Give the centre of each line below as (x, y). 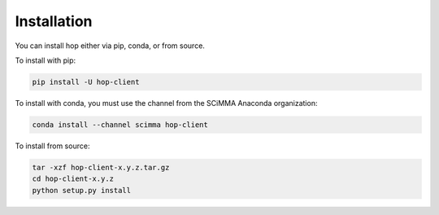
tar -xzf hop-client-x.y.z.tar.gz (101, 167)
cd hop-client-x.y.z (73, 179)
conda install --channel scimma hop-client (120, 125)
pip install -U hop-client (86, 82)
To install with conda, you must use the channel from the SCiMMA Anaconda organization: (166, 103)
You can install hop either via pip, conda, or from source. (110, 46)
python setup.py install (82, 190)
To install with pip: (46, 60)
